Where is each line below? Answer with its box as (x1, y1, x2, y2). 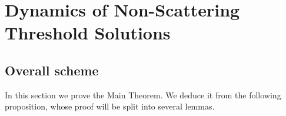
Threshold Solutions (5, 21, 171, 45)
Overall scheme (5, 61, 99, 79)
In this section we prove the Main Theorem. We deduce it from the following (5, 88, 281, 101)
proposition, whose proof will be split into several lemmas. (5, 100, 215, 112)
